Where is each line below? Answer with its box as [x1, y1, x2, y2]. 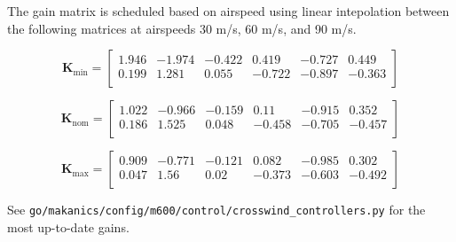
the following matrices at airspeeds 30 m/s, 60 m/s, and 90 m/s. [7, 19, 357, 37]
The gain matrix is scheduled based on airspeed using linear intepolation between [7, 2, 450, 20]
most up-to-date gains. [7, 217, 130, 236]
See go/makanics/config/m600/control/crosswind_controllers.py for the [7, 200, 426, 219]
